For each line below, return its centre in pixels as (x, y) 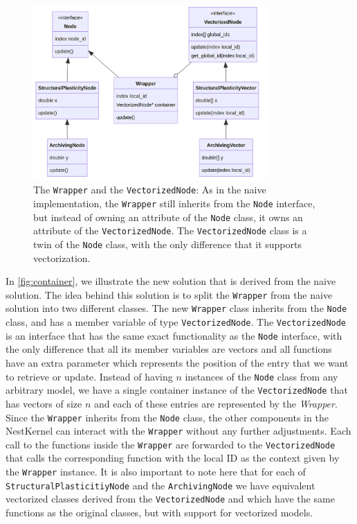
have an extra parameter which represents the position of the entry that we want (177, 363)
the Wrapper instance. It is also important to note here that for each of (156, 472)
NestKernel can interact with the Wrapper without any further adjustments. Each (178, 431)
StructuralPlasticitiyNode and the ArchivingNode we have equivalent (161, 485)
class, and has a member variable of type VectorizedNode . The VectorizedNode (176, 322)
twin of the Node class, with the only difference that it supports (167, 244)
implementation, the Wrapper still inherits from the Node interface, (174, 203)
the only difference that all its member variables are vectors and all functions (169, 349)
